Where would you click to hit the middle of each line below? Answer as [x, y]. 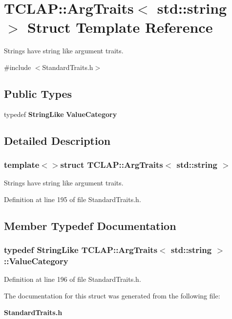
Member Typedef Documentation [90, 225]
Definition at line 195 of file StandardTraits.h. [73, 199]
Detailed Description [57, 140]
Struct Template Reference [120, 27]
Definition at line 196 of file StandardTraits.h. [73, 279]
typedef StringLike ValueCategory [61, 114]
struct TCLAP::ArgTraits [112, 164]
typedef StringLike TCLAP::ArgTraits [81, 250]
